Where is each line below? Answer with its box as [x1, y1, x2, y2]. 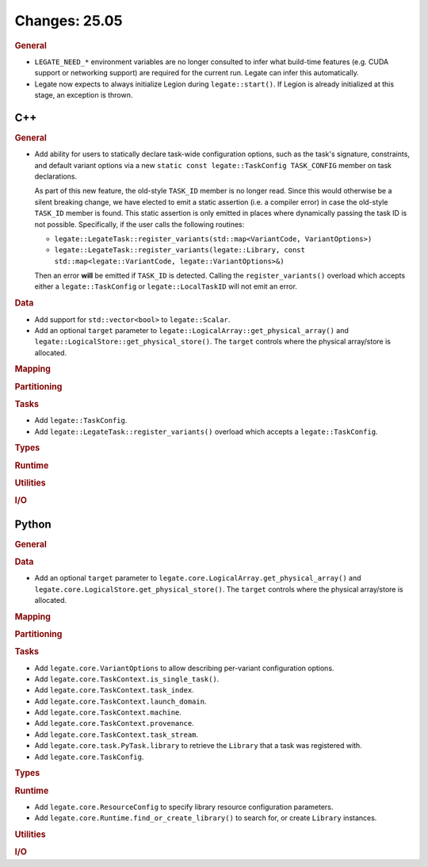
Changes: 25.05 [14, 12, 123, 29]
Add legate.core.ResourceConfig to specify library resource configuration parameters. [34, 802, 334, 811]
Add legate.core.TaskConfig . [34, 752, 144, 762]
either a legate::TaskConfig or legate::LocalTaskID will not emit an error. [34, 282, 297, 291]
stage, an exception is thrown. [34, 90, 133, 99]
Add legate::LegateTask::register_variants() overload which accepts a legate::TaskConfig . [34, 427, 378, 436]
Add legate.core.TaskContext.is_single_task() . [34, 674, 220, 684]
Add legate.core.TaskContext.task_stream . [34, 730, 198, 739]
